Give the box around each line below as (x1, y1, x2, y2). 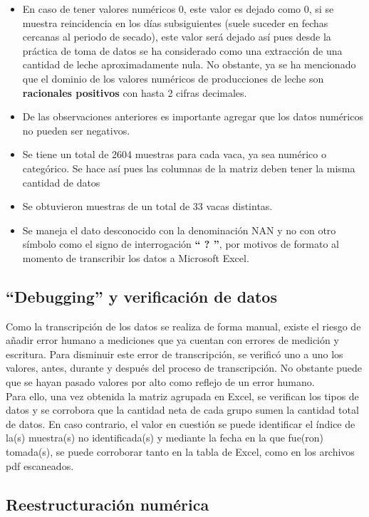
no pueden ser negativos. (22, 122, 130, 137)
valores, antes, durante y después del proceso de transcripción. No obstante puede (6, 360, 363, 375)
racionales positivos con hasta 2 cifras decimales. (22, 85, 247, 100)
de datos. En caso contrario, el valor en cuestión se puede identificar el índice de (6, 416, 355, 431)
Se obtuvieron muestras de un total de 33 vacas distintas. (22, 199, 273, 214)
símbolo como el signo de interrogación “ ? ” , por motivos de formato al (22, 236, 339, 251)
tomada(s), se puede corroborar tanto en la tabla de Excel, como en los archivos (6, 444, 355, 459)
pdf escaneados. (6, 458, 74, 473)
